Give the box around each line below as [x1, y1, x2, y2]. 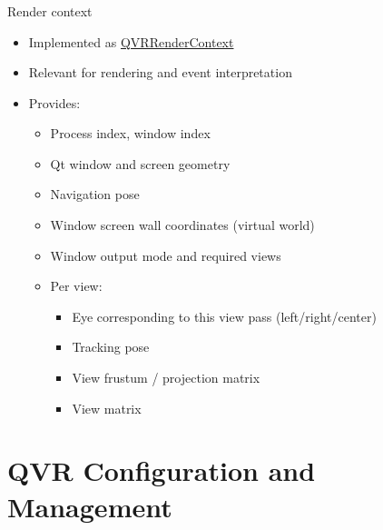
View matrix [72, 398, 142, 417]
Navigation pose [50, 185, 140, 204]
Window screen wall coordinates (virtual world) [50, 215, 315, 235]
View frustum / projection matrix [72, 368, 260, 387]
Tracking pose [72, 337, 150, 356]
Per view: [50, 276, 103, 295]
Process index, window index [50, 124, 211, 143]
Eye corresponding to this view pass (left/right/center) [72, 306, 377, 325]
